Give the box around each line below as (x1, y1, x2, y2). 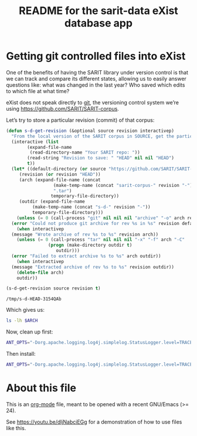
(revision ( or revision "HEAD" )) (19, 171, 101, 177)
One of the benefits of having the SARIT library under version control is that (6, 69, 189, 76)
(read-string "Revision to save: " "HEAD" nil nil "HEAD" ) (27, 155, 175, 161)
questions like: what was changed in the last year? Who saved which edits (6, 81, 185, 88)
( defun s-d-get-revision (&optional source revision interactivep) (6, 128, 175, 134)
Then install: (6, 350, 36, 357)
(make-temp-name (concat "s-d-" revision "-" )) (32, 204, 151, 210)
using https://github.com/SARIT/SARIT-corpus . (6, 105, 119, 112)
